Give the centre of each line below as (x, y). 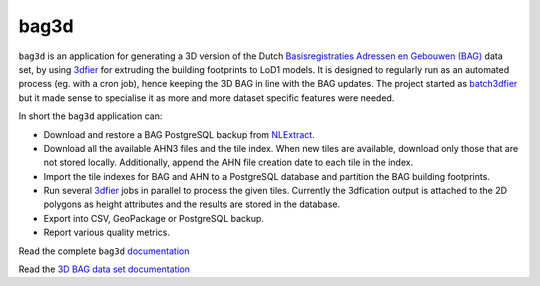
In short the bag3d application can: (90, 116)
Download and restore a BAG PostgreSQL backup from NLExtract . (179, 134)
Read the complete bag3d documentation (104, 251)
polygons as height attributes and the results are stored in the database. (192, 204)
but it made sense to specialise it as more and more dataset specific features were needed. (206, 97)
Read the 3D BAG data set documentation (104, 269)
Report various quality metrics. (106, 232)
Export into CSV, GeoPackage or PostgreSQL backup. (154, 218)
